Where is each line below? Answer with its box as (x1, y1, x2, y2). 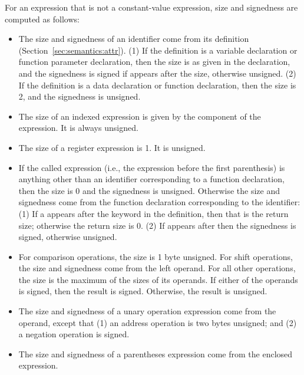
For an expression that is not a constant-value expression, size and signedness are (5, 1, 298, 13)
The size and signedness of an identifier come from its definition (18, 32, 249, 45)
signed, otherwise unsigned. (18, 231, 117, 243)
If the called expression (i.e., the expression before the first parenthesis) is (18, 161, 285, 173)
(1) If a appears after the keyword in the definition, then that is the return (18, 207, 289, 219)
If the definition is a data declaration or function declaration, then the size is (18, 78, 296, 91)
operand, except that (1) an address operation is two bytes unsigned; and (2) (18, 316, 297, 328)
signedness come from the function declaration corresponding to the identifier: (18, 196, 300, 208)
